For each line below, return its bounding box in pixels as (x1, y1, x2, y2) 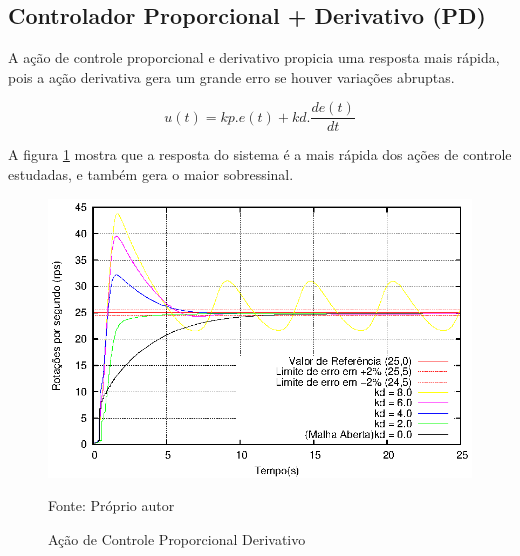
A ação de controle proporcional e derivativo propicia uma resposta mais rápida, (8, 47, 500, 68)
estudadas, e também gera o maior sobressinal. (8, 164, 294, 185)
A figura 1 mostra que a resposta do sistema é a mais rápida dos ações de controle (8, 144, 512, 165)
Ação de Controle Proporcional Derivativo (48, 528, 306, 549)
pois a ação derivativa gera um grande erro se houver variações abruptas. (8, 66, 455, 87)
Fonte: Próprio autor (48, 495, 175, 516)
